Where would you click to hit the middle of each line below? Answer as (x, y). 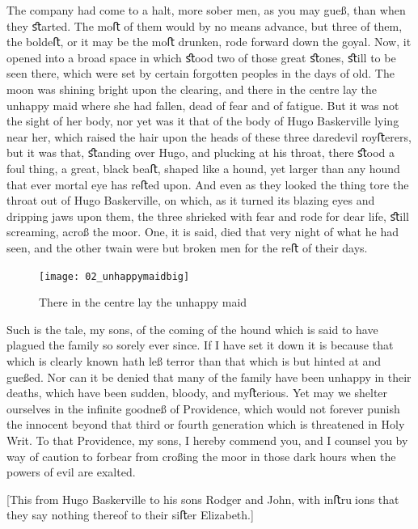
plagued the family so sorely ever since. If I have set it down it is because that (200, 345)
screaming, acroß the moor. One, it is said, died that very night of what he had (203, 232)
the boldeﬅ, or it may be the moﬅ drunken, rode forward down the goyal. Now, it (209, 42)
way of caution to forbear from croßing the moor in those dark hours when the (201, 456)
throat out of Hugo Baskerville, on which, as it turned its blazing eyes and (191, 200)
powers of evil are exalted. (71, 472)
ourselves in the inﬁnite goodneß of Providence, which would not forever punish (203, 408)
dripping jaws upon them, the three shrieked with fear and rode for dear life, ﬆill (208, 216)
